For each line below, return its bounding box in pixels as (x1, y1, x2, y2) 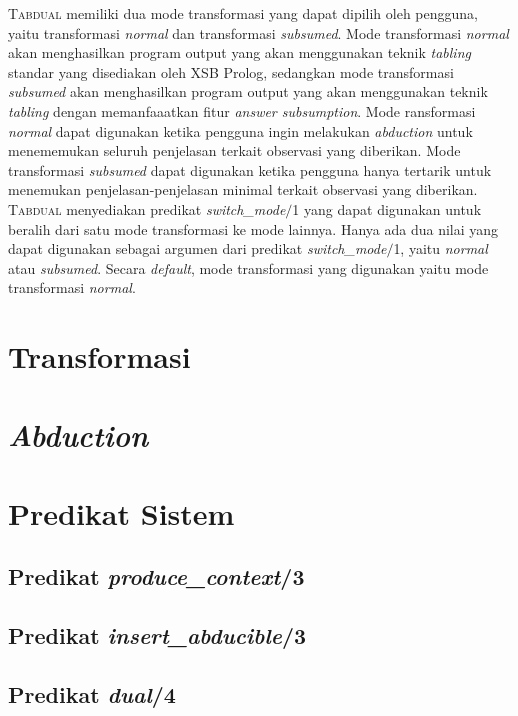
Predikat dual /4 (8, 678, 176, 709)
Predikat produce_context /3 (8, 561, 305, 592)
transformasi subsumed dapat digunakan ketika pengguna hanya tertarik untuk (8, 159, 492, 180)
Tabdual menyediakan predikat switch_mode (8, 198, 286, 219)
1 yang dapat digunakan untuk (292, 198, 482, 219)
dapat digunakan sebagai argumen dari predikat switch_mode (8, 238, 387, 259)
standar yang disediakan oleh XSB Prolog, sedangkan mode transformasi (8, 61, 454, 82)
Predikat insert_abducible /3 (8, 620, 307, 651)
